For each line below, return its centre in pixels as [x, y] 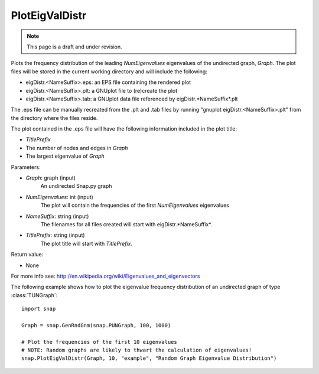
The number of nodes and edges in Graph [77, 148]
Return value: [27, 255]
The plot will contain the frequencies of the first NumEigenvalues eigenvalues [135, 205]
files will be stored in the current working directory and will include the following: [109, 71]
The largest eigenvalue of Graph [65, 156]
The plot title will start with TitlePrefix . [87, 243]
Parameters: [26, 167]
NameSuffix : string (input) [57, 216]
